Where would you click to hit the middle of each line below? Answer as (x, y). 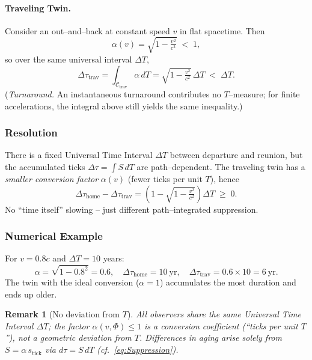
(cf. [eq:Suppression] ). (138, 349)
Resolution (31, 133)
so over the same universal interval (69, 59)
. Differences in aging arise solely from (211, 337)
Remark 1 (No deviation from (63, 314)
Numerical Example (54, 236)
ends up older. (31, 294)
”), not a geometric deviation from (68, 337)
